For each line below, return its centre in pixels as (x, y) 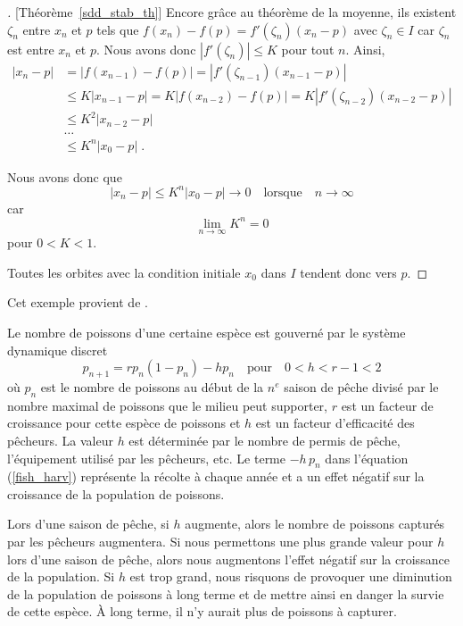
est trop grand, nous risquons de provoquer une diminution (291, 576)
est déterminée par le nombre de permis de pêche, (265, 440)
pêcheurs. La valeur (60, 440)
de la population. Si (61, 576)
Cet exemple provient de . (78, 302)
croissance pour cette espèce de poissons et (124, 423)
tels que (118, 29)
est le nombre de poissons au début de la (152, 386)
